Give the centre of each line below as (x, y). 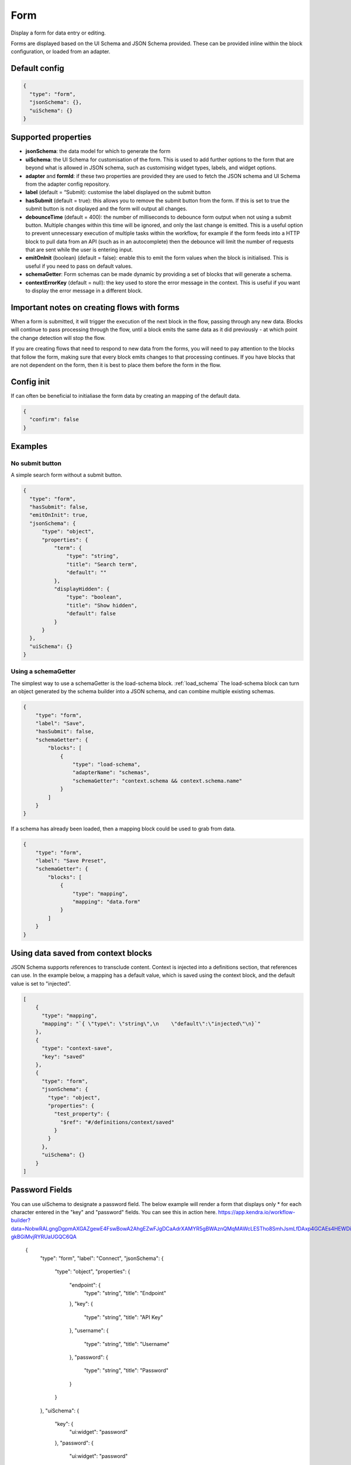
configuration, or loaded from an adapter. (61, 52)
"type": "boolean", (94, 597)
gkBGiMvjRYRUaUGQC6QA (44, 1237)
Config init (30, 382)
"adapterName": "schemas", (111, 773)
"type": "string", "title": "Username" (127, 1344)
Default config (37, 68)
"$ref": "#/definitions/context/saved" (117, 1122)
